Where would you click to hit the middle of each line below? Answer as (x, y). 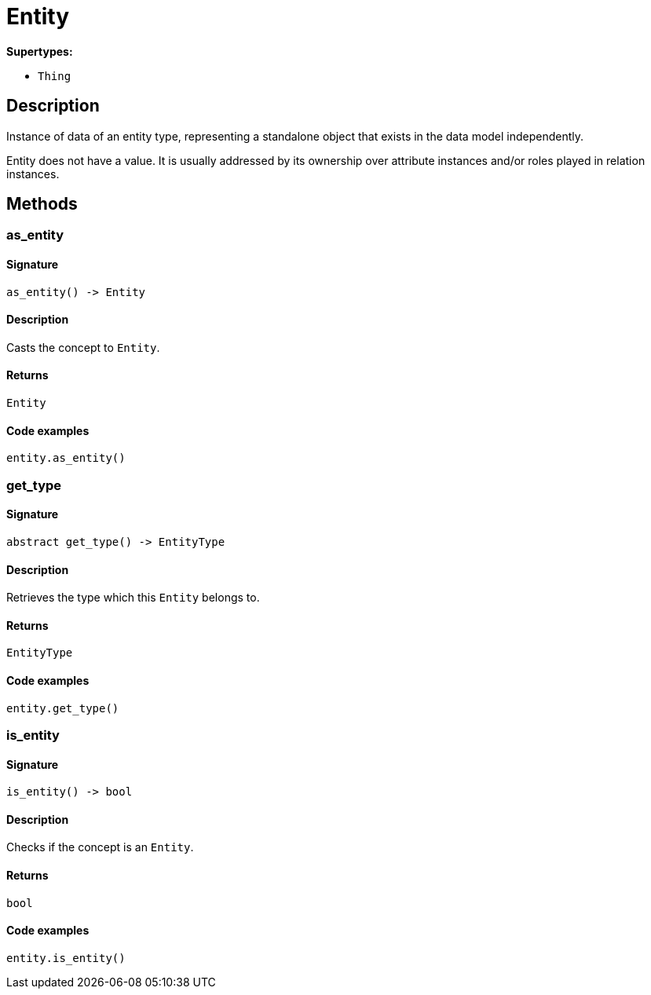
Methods (42, 204)
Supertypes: (40, 51)
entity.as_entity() (66, 458)
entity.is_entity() (66, 958)
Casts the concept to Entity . (83, 347)
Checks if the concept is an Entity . (100, 847)
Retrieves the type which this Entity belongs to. (133, 598)
